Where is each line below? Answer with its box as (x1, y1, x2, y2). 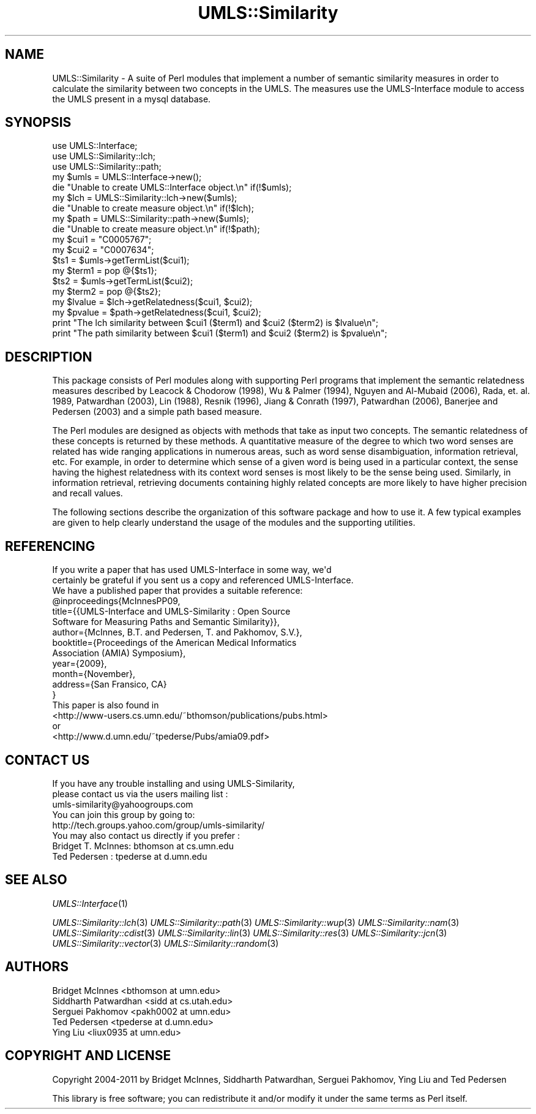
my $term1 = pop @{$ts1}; (52, 265, 157, 276)
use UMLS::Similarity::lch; (52, 151, 155, 162)
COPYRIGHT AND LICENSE (5, 1048, 171, 1064)
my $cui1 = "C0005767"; (52, 234, 152, 245)
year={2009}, (52, 658, 107, 669)
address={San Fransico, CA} (52, 679, 167, 690)
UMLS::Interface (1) (52, 898, 128, 909)
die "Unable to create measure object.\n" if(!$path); (52, 224, 260, 235)
